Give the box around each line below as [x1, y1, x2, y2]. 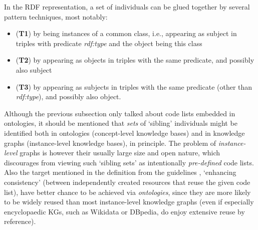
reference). [4, 216, 36, 226]
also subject [16, 64, 52, 75]
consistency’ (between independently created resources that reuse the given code [4, 176, 250, 187]
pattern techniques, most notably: [4, 11, 108, 22]
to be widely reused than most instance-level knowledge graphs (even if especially [4, 196, 254, 207]
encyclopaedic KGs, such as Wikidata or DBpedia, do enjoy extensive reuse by [4, 206, 245, 216]
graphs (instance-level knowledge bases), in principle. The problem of [4, 137, 216, 148]
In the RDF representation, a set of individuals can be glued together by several [4, 2, 250, 12]
